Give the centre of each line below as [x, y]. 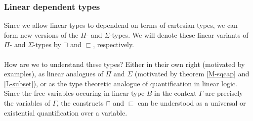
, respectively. [114, 44]
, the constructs [80, 102]
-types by [47, 44]
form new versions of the [41, 34]
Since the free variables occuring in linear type [74, 93]
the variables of [27, 102]
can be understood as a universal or [192, 102]
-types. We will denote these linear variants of [179, 34]
